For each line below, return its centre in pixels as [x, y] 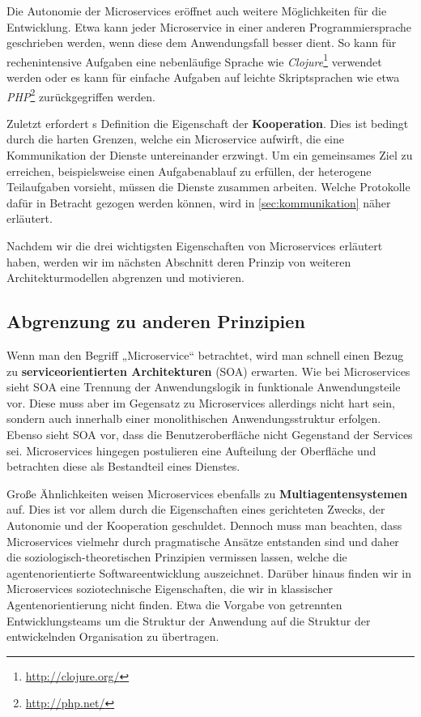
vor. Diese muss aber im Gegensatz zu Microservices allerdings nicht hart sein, [201, 402]
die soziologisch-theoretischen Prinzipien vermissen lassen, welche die [177, 557]
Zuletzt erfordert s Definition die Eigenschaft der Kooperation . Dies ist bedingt [208, 123]
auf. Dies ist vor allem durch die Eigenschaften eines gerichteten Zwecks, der [196, 509]
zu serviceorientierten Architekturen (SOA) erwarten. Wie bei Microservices [208, 371]
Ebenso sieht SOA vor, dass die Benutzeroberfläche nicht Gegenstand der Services [210, 434]
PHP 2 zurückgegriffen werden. [81, 95]
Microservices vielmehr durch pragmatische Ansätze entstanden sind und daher [203, 541]
